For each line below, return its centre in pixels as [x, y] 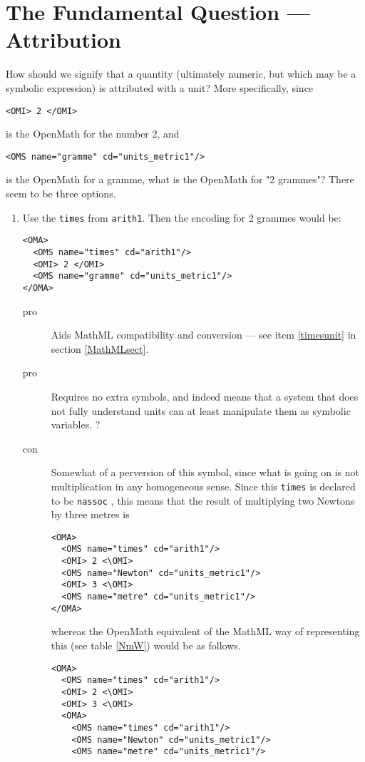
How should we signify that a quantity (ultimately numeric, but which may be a [181, 74]
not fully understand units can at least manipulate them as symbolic [201, 410]
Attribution [63, 40]
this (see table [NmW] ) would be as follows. [146, 645]
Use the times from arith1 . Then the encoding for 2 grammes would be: [182, 217]
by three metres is [90, 514]
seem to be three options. [61, 193]
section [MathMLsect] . [100, 348]
